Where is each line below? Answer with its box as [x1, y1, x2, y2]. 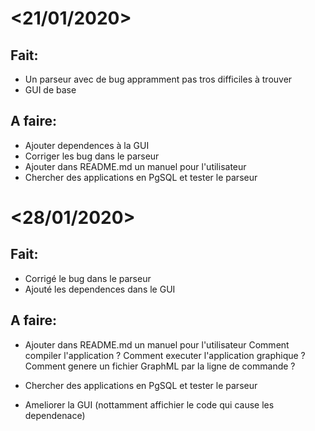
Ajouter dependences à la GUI [24, 139, 150, 151]
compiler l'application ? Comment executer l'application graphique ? [24, 349, 306, 361]
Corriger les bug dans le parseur [24, 150, 160, 162]
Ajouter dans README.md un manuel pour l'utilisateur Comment [24, 338, 290, 351]
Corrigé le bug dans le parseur [24, 272, 152, 284]
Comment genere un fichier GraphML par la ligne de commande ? [24, 360, 296, 372]
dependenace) [24, 409, 86, 421]
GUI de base [24, 84, 77, 96]
